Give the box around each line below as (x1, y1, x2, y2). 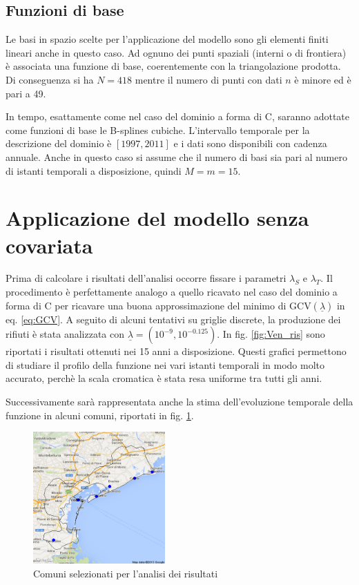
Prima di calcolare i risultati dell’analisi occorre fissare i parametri (6, 271, 287, 285)
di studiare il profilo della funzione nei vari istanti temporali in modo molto (6, 357, 324, 372)
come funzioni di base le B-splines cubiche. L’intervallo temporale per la (6, 122, 310, 137)
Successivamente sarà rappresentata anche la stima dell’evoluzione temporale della (6, 394, 353, 409)
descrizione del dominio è (6, 136, 112, 151)
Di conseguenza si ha (6, 72, 94, 86)
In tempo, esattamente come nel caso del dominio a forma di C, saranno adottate (6, 109, 350, 124)
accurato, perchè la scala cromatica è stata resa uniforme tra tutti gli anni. (6, 371, 322, 385)
